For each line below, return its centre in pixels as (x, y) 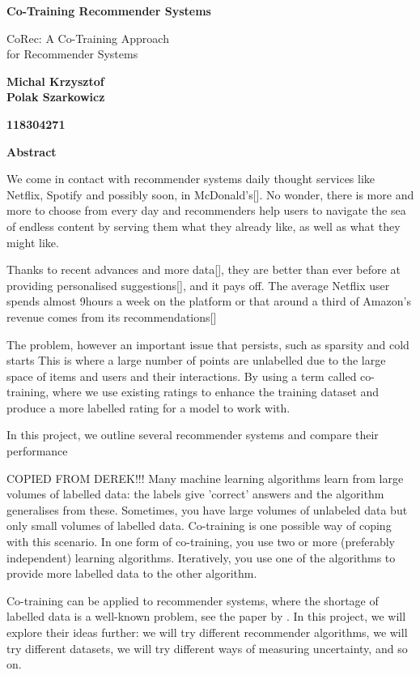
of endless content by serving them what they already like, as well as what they (204, 226)
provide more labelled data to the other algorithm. (132, 573)
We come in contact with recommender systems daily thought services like (191, 179)
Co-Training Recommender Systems (109, 11)
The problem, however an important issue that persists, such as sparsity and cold (208, 344)
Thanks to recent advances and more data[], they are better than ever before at (204, 269)
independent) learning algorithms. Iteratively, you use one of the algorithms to (201, 557)
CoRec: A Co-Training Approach (88, 38)
